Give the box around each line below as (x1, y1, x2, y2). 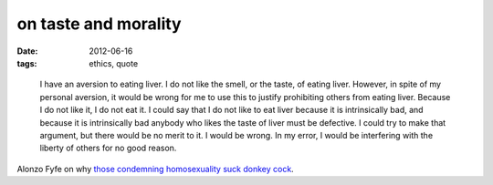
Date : (16, 46, 38, 57)
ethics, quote (89, 57, 139, 68)
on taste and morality (16, 14, 182, 34)
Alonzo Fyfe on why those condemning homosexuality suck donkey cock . (16, 163, 294, 174)
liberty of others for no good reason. (39, 142, 177, 154)
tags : (16, 57, 37, 68)
